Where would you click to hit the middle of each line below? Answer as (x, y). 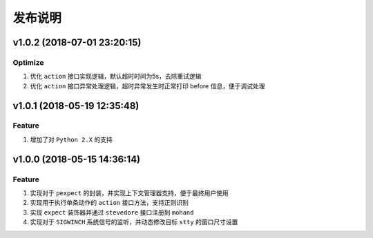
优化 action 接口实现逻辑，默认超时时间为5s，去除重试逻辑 (116, 77)
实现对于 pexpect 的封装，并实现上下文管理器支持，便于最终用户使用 (129, 193)
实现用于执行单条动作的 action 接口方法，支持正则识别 (109, 203)
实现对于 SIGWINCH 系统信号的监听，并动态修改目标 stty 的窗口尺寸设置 (134, 222)
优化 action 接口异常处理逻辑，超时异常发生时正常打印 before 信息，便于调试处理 (147, 86)
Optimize (28, 62)
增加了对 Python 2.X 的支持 (71, 139)
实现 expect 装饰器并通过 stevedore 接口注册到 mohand (112, 212)
